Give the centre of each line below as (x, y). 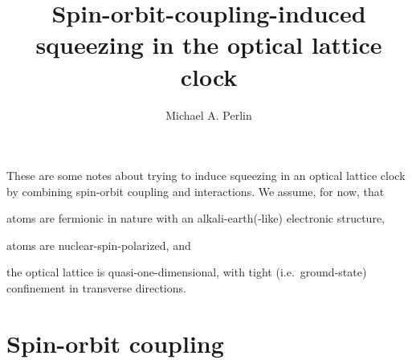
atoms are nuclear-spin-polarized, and (99, 245)
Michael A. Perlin (209, 115)
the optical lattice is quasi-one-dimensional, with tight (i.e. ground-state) (187, 272)
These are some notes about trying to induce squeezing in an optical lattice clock (206, 176)
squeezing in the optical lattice (209, 45)
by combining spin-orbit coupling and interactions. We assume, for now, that (196, 191)
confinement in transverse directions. (96, 288)
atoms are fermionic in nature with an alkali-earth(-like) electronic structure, (196, 218)
